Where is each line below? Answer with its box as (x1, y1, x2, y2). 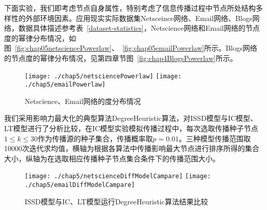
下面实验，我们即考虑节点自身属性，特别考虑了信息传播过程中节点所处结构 (4, 3, 256, 13)
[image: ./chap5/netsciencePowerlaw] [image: (25, 72, 182, 80)
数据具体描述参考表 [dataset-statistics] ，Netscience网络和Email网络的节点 (18, 23, 260, 33)
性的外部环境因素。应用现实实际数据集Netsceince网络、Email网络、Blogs (11, 12, 253, 23)
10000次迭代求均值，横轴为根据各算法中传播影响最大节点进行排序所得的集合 (4, 143, 259, 154)
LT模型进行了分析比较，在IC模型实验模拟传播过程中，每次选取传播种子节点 (4, 123, 258, 134)
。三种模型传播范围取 (179, 133, 251, 143)
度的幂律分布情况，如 (4, 32, 76, 43)
